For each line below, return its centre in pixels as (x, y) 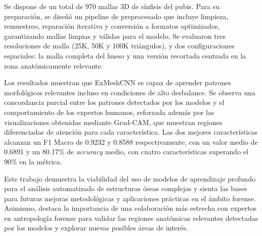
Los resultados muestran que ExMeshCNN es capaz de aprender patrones (118, 82)
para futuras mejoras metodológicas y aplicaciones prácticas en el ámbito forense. (130, 198)
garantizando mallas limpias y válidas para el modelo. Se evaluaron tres (115, 36)
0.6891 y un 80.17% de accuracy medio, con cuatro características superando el (126, 152)
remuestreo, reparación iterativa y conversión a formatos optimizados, (112, 26)
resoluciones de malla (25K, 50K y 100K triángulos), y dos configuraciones (119, 46)
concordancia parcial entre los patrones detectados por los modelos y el (114, 102)
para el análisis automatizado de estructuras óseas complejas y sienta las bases (126, 188)
